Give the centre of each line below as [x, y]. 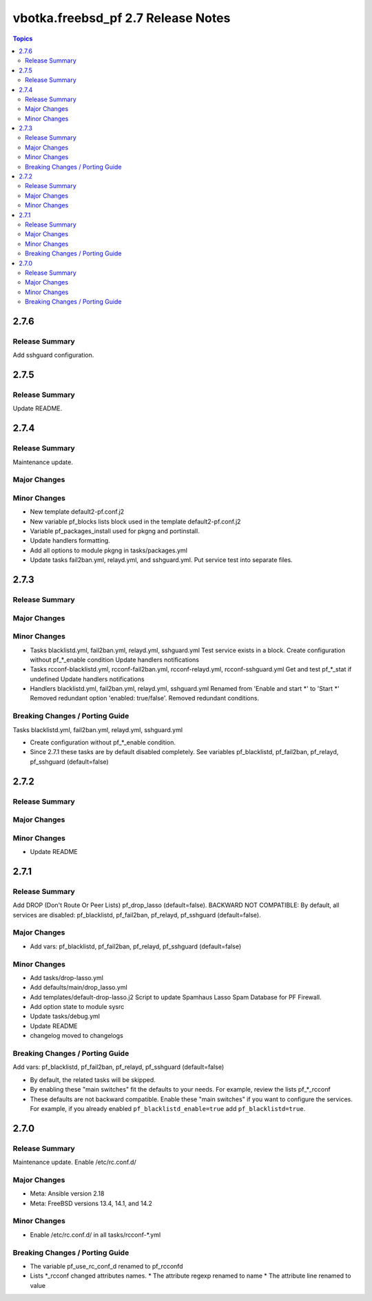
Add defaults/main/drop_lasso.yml [79, 988]
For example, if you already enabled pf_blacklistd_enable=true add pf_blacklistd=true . [168, 1108]
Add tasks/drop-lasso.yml [66, 977]
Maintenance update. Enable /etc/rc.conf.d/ [75, 1162]
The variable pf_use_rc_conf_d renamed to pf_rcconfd [106, 1266]
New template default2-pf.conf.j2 [77, 512]
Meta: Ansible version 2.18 [67, 1194]
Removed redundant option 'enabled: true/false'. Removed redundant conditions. [145, 698]
